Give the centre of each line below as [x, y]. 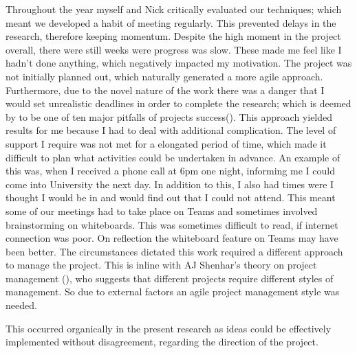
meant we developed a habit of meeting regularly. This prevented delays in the [171, 22]
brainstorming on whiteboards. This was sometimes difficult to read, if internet [172, 224]
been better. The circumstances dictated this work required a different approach [174, 251]
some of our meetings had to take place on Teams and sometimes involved [162, 210]
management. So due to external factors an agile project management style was [173, 292]
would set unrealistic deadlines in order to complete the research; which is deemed [178, 103]
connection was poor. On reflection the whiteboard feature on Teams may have [172, 238]
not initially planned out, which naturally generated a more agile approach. [164, 76]
